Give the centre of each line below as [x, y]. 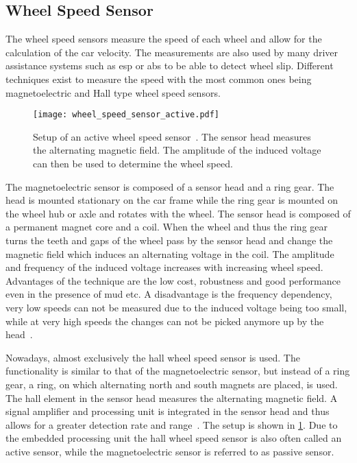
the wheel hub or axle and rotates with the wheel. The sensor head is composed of [178, 213]
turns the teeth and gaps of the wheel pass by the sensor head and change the [169, 240]
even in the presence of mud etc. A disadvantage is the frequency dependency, [169, 294]
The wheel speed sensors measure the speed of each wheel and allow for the [164, 39]
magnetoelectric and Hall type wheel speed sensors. [113, 92]
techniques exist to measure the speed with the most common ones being [159, 79]
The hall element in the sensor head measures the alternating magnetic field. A [172, 397]
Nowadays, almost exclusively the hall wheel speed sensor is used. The [153, 357]
